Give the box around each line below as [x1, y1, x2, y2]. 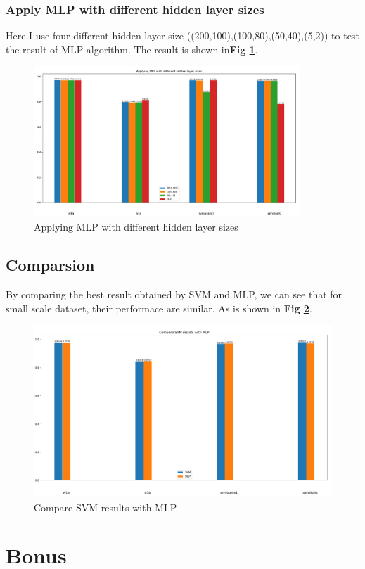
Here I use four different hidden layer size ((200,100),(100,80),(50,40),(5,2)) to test [6, 28, 359, 43]
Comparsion [6, 254, 95, 276]
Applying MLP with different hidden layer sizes [34, 219, 238, 234]
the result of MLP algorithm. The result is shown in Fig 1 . [6, 41, 258, 56]
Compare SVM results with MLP [34, 499, 177, 514]
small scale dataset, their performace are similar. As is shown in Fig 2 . [6, 300, 312, 315]
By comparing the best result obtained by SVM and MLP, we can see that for [6, 287, 342, 302]
